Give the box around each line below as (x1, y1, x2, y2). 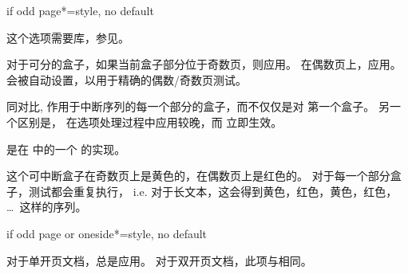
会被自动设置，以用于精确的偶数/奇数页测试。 (6, 71, 247, 88)
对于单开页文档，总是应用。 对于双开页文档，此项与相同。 (6, 252, 312, 268)
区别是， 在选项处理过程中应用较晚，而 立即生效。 (17, 113, 283, 130)
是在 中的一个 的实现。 (6, 140, 126, 157)
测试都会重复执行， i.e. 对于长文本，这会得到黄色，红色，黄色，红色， (28, 182, 398, 199)
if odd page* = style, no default (6, 2, 154, 18)
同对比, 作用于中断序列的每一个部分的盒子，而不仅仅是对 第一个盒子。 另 (6, 98, 390, 115)
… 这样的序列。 (6, 198, 87, 215)
